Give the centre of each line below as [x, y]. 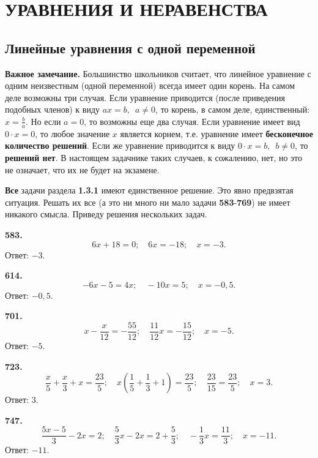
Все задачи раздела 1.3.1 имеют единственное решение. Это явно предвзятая [149, 190]
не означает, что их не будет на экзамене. [82, 169]
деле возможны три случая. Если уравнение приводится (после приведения [145, 97]
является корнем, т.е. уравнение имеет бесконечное [216, 133]
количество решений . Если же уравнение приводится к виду [120, 145]
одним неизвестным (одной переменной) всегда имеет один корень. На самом [150, 85]
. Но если [43, 121]
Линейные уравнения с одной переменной [130, 47]
